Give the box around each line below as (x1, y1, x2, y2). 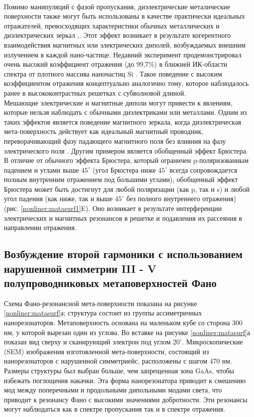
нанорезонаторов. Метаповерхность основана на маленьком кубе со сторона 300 (4, 317, 243, 328)
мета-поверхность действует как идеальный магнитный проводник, (4, 126, 204, 136)
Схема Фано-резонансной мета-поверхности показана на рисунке (4, 298, 197, 308)
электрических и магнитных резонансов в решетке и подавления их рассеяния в (4, 212, 242, 223)
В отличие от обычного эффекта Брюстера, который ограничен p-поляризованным (4, 155, 249, 165)
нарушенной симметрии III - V (4, 261, 157, 276)
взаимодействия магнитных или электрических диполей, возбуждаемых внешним (4, 39, 246, 50)
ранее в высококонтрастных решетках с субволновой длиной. (4, 87, 186, 98)
